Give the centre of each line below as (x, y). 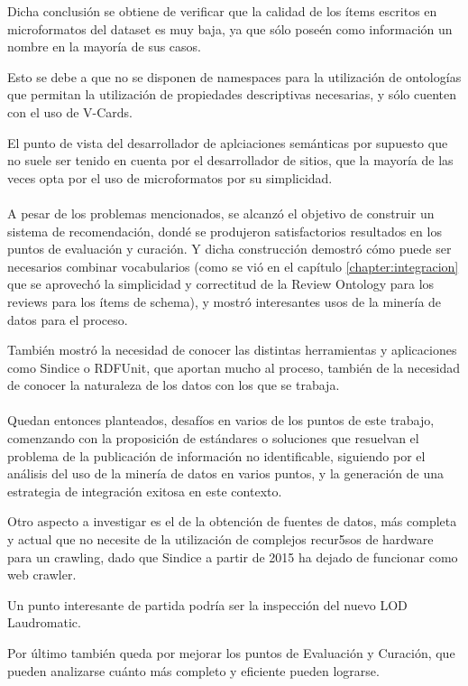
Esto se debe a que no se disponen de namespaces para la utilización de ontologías (234, 76)
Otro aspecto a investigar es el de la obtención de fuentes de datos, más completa (232, 521)
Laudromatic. (44, 622)
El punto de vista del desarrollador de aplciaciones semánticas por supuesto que (228, 142)
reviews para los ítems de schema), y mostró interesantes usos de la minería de (225, 301)
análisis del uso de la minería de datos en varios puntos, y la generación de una (225, 473)
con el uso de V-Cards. (70, 111)
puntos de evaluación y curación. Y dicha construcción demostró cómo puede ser (229, 249)
